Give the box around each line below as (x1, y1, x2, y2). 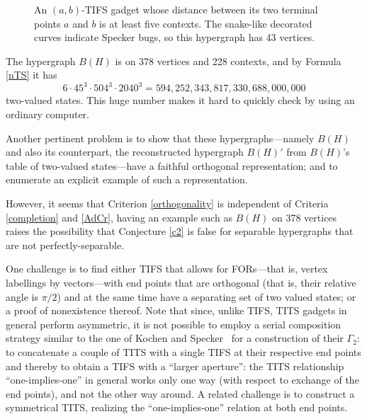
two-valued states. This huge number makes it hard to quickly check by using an (6, 93, 355, 108)
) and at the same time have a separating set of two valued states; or (57, 289, 356, 304)
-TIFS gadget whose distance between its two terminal (81, 2, 318, 16)
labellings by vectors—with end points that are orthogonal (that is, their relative (6, 275, 356, 289)
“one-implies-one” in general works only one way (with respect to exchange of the (6, 372, 359, 387)
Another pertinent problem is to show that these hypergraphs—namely (6, 130, 315, 145)
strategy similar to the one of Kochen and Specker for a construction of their (6, 331, 344, 345)
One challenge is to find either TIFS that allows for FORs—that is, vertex (6, 261, 328, 276)
